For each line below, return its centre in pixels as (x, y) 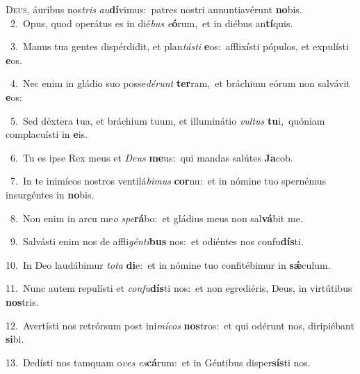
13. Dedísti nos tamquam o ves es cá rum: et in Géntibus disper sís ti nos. (158, 362)
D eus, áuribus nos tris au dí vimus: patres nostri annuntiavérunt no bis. (154, 9)
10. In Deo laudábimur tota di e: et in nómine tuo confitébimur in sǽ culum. (168, 264)
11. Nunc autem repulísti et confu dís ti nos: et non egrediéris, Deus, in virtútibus (179, 288)
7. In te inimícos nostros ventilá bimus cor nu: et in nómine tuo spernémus (168, 181)
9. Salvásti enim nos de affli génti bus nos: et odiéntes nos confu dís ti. (157, 241)
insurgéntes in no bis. (50, 194)
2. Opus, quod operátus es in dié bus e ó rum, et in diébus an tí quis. (152, 23)
